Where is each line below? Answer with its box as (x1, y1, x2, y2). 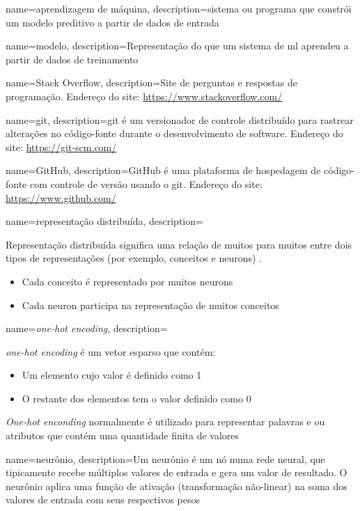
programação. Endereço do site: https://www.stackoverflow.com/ (6, 88, 283, 103)
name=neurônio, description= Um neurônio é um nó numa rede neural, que (6, 451, 325, 466)
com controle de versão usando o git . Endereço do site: (29, 176, 263, 191)
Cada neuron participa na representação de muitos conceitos (22, 297, 279, 312)
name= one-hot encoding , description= (6, 321, 168, 336)
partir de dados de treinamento (6, 52, 139, 66)
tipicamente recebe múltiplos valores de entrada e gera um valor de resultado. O (6, 465, 347, 480)
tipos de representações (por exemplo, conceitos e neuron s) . (6, 251, 263, 265)
